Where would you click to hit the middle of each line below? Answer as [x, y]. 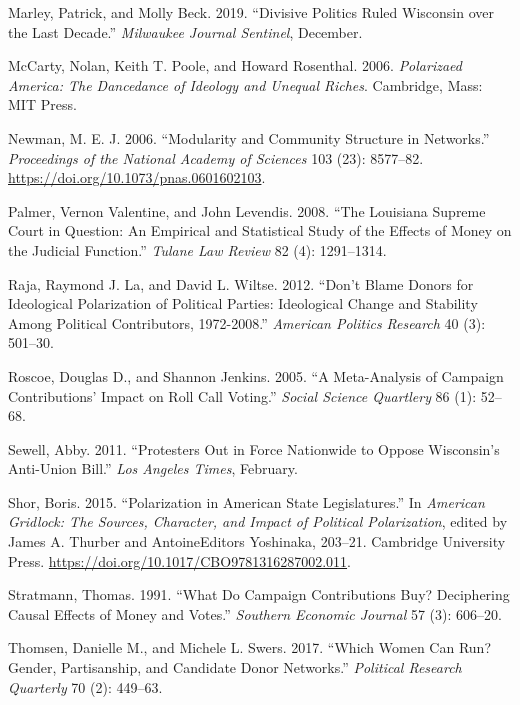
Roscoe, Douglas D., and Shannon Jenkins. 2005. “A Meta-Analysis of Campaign [256, 375]
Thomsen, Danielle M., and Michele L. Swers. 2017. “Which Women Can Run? [249, 647]
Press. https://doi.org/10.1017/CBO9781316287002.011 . [179, 560]
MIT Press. [42, 104]
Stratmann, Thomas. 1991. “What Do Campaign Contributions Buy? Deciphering [259, 594]
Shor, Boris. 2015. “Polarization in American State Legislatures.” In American [246, 501]
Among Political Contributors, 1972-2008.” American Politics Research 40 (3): [247, 322]
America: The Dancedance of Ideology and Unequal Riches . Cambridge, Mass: [245, 84]
